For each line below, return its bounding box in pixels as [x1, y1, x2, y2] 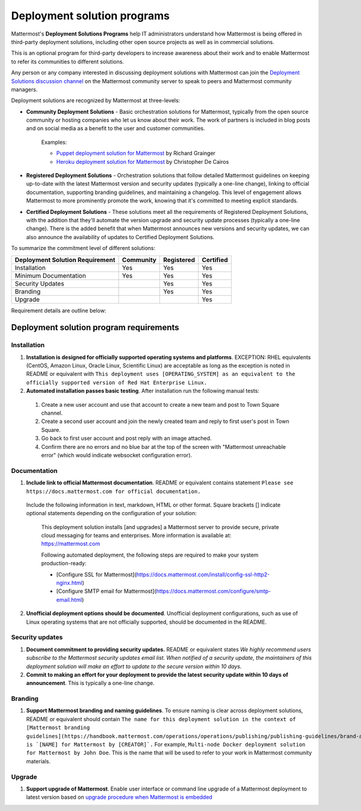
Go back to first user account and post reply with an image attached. [41, 434, 212, 442]
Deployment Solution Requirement [14, 255, 116, 264]
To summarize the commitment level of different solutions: [11, 245, 156, 252]
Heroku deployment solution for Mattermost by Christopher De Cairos [56, 158, 229, 165]
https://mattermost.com [41, 540, 100, 548]
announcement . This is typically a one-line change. [26, 680, 155, 687]
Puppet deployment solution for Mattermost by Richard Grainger [56, 149, 216, 157]
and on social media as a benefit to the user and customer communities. [26, 125, 206, 132]
